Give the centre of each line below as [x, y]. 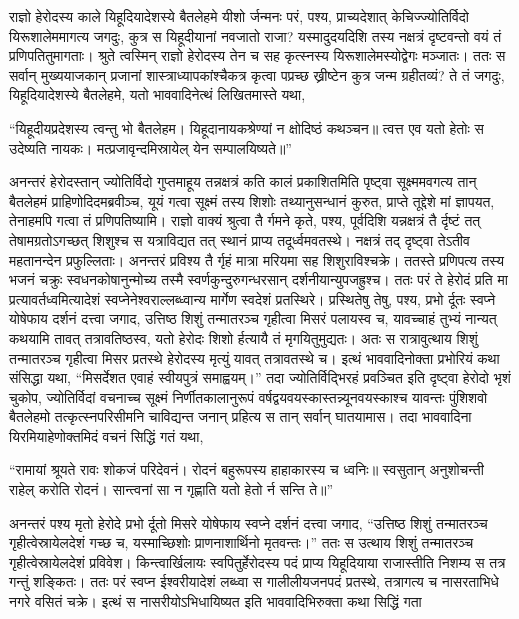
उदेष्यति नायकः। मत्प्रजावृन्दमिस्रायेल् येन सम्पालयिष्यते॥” [150, 147]
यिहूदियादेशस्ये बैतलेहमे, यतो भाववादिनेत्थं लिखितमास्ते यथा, [157, 94]
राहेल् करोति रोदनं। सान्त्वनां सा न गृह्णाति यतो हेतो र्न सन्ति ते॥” [171, 489]
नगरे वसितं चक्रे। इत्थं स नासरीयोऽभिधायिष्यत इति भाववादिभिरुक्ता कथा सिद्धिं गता [215, 601]
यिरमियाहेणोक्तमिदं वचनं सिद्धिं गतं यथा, [106, 435]
